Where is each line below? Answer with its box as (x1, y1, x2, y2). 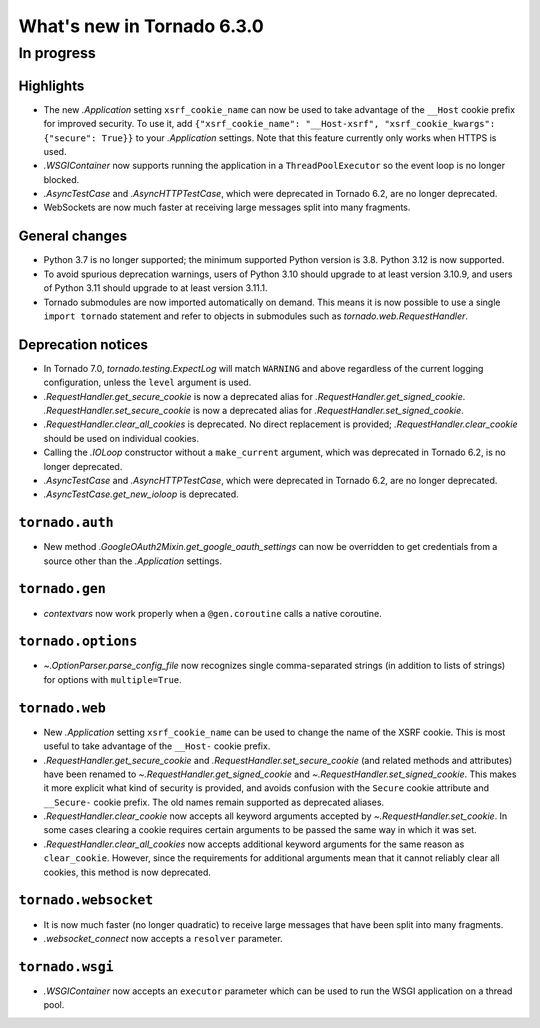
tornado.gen (18, 581, 107, 597)
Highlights (18, 77, 85, 94)
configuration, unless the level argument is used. (43, 376, 252, 389)
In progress (18, 44, 97, 62)
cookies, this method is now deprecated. (43, 866, 212, 878)
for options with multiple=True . (43, 673, 182, 685)
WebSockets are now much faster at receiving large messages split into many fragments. (43, 201, 411, 214)
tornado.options (18, 633, 138, 650)
